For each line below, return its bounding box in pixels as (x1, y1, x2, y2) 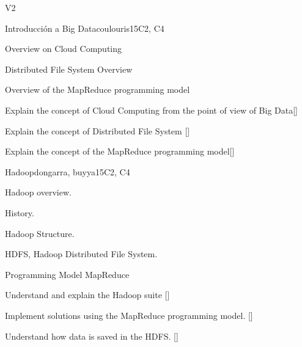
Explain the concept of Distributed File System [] (5, 124, 190, 137)
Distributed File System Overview (5, 62, 133, 75)
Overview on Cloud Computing (5, 42, 122, 55)
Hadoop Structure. (5, 227, 75, 239)
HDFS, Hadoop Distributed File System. (5, 247, 158, 260)
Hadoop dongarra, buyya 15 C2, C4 (5, 165, 130, 178)
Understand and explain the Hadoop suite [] (5, 288, 170, 301)
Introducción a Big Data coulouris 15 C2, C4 (5, 21, 164, 34)
